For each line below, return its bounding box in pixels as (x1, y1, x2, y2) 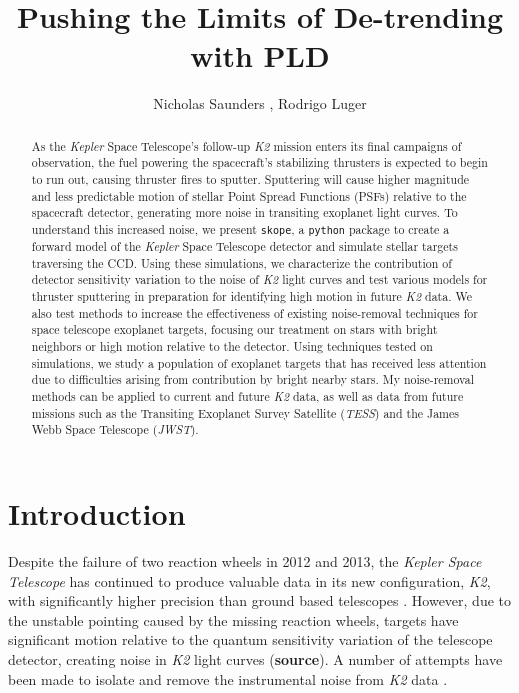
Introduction (8, 493, 186, 533)
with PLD (190, 35, 330, 76)
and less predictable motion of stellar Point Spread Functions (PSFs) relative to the (31, 187, 467, 204)
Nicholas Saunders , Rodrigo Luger (153, 93, 367, 114)
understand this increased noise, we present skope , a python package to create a (31, 220, 450, 237)
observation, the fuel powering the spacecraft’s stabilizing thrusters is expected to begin (31, 154, 488, 171)
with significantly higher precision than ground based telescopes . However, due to (8, 590, 511, 611)
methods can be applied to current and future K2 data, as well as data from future (31, 388, 464, 405)
